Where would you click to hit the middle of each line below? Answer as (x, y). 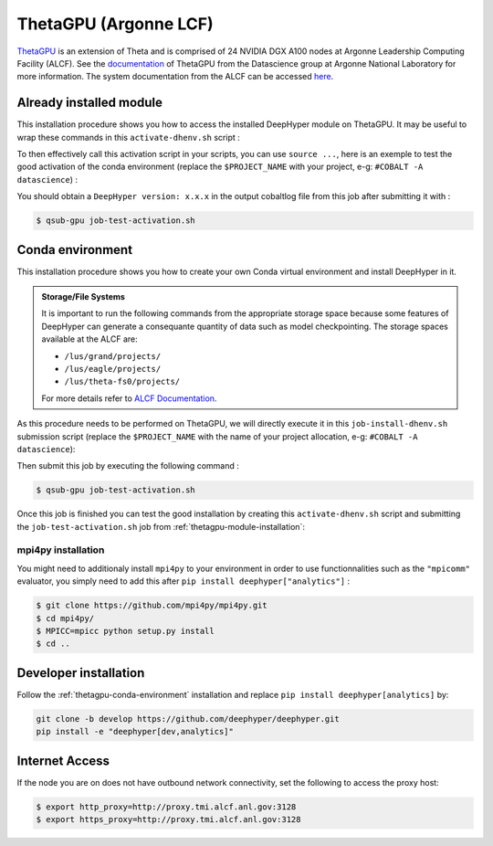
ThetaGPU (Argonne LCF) (115, 24)
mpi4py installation (61, 550)
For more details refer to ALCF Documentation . (129, 398)
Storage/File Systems (83, 297)
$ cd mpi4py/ (65, 618)
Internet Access (63, 761)
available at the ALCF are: (90, 339)
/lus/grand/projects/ (113, 356)
